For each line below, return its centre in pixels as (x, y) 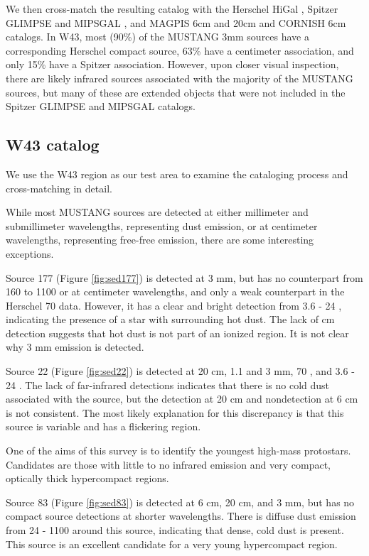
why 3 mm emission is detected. (75, 347)
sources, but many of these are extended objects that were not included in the (176, 92)
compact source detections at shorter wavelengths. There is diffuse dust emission (181, 516)
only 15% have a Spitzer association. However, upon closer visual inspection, (172, 64)
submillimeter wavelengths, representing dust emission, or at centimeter (162, 225)
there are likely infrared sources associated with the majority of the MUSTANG (180, 78)
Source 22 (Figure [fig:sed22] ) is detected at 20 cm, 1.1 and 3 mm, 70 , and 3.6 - (180, 371)
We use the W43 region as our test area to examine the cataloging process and (177, 174)
